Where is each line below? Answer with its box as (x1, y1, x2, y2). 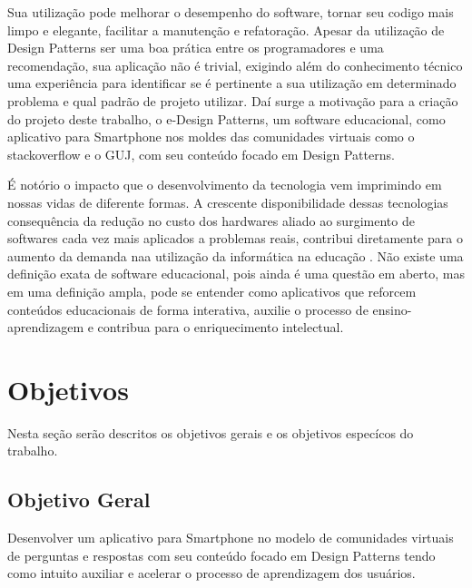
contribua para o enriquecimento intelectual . (97, 318, 344, 337)
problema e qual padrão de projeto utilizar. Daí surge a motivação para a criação (7, 91, 458, 110)
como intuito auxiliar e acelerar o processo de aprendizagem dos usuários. (7, 563, 416, 583)
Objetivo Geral (7, 485, 151, 514)
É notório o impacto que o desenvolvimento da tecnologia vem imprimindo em (7, 175, 442, 194)
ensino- (372, 299, 412, 318)
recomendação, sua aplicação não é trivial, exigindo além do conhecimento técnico (7, 55, 463, 74)
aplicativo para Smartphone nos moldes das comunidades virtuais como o (7, 127, 415, 146)
